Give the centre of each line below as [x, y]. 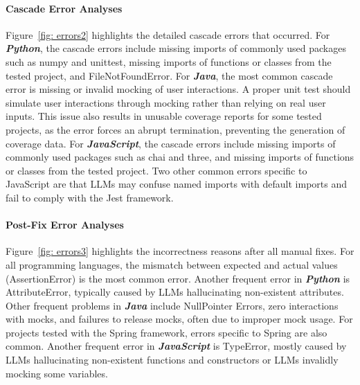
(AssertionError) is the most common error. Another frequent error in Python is [178, 278]
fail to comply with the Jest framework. [90, 197]
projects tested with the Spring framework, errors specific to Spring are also [166, 332]
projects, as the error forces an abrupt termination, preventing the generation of [175, 129]
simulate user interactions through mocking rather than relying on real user [166, 102]
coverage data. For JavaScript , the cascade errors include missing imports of [171, 143]
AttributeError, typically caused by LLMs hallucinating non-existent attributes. [175, 292]
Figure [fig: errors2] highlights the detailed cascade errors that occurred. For [168, 34]
